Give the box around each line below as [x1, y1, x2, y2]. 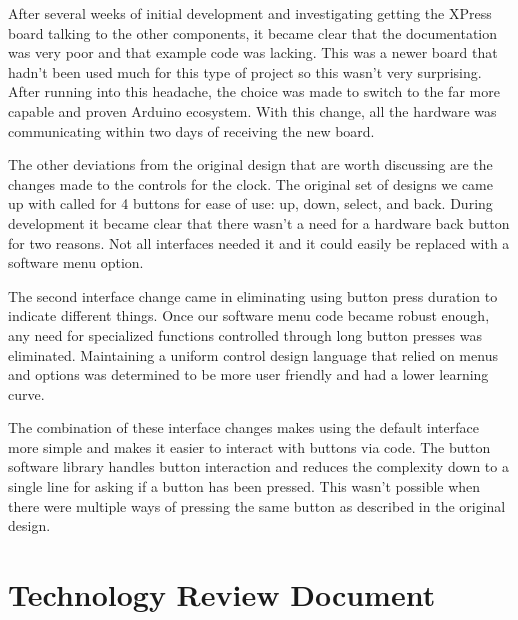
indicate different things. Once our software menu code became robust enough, [8, 305, 490, 326]
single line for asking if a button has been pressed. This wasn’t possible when [8, 476, 481, 497]
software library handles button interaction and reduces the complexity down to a [8, 456, 509, 477]
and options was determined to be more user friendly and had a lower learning [8, 364, 489, 385]
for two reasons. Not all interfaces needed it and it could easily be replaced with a [8, 232, 510, 253]
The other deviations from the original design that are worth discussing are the [8, 154, 493, 175]
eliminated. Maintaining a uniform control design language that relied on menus [8, 344, 498, 365]
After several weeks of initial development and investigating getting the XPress [8, 3, 492, 23]
